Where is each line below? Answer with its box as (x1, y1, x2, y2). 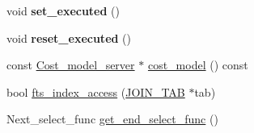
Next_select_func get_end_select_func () (6, 110, 218, 127)
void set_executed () (6, 2, 120, 19)
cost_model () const (147, 56, 248, 73)
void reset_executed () (6, 29, 132, 46)
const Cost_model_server (6, 56, 135, 73)
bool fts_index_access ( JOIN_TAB (6, 83, 185, 100)
